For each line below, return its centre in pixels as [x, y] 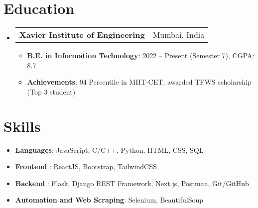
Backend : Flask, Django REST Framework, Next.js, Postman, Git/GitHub [132, 183]
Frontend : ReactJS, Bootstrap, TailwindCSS [86, 166]
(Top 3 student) [51, 91]
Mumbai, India [179, 35]
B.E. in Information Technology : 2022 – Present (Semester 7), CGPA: [141, 55]
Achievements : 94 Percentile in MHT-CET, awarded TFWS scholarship [139, 82]
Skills [22, 126]
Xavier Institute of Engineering [82, 35]
